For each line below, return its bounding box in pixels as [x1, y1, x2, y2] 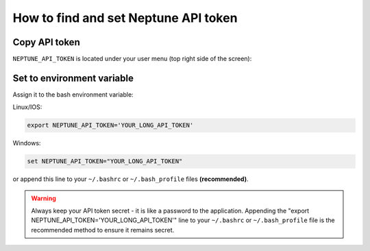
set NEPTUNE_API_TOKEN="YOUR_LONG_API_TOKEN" [27, 158, 183, 165]
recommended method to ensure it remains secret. [31, 226, 175, 234]
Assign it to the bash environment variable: [12, 90, 134, 99]
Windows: [12, 139, 41, 147]
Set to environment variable [12, 72, 134, 84]
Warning [31, 194, 56, 202]
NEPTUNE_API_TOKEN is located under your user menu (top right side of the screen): [12, 55, 252, 63]
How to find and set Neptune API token [12, 10, 238, 25]
